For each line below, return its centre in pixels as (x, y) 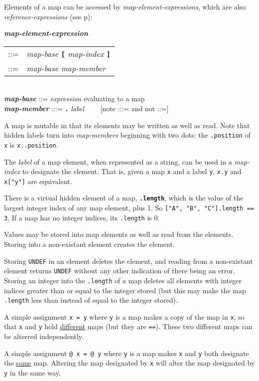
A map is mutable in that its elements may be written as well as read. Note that (127, 125)
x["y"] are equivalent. (38, 181)
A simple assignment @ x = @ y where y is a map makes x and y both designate (127, 353)
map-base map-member (66, 68)
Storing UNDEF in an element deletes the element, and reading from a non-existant (129, 261)
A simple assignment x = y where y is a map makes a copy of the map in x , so (124, 316)
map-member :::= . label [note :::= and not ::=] (86, 108)
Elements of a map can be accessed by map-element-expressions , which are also (125, 6)
